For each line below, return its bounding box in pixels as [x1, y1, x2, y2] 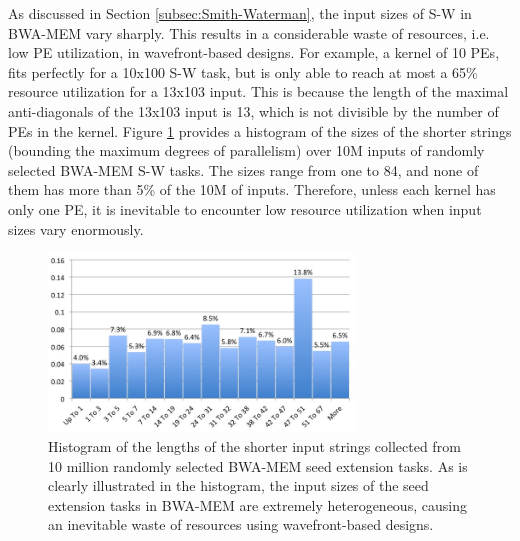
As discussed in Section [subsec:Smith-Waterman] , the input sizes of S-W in [8, 3, 472, 23]
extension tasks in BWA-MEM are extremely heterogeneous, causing [48, 494, 467, 515]
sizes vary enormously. [8, 218, 144, 239]
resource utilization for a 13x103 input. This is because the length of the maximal [8, 81, 509, 102]
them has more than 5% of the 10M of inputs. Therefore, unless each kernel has [8, 179, 496, 200]
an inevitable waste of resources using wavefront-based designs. [48, 514, 434, 535]
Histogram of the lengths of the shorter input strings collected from [48, 435, 461, 456]
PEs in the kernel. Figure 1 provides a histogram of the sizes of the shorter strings [8, 120, 512, 141]
